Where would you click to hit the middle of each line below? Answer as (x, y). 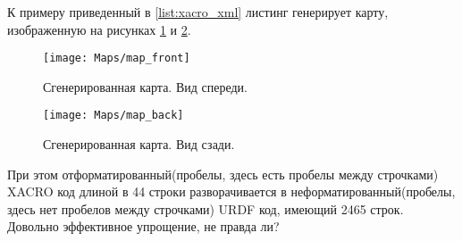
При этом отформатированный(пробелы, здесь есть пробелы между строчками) (223, 174)
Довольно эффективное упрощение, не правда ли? (143, 226)
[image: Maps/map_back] (113, 116)
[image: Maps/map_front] (117, 58)
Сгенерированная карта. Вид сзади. (139, 144)
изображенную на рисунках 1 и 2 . (99, 29)
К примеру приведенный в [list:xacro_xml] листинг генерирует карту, (198, 12)
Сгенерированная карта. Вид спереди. (145, 86)
